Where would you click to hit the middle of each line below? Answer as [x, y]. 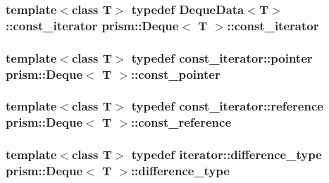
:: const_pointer [175, 74]
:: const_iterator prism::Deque [92, 25]
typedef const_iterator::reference [227, 106]
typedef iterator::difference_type [226, 154]
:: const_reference [181, 122]
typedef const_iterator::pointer [222, 57]
